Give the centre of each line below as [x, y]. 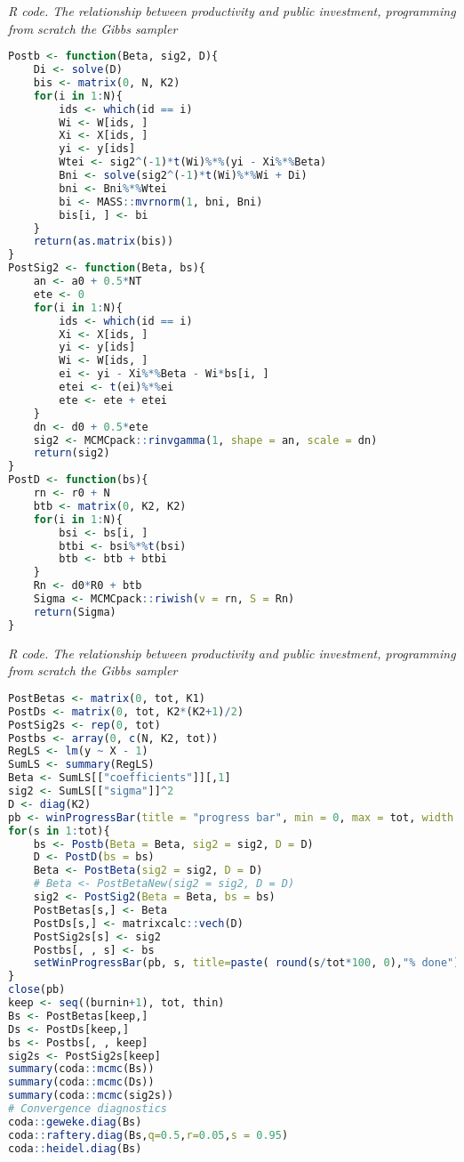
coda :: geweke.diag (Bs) [75, 1122]
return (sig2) [72, 453]
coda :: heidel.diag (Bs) [75, 1148]
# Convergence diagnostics [88, 1109]
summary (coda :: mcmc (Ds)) [81, 1082]
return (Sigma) [75, 612]
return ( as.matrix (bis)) [104, 242]
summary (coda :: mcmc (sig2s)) [91, 1096]
